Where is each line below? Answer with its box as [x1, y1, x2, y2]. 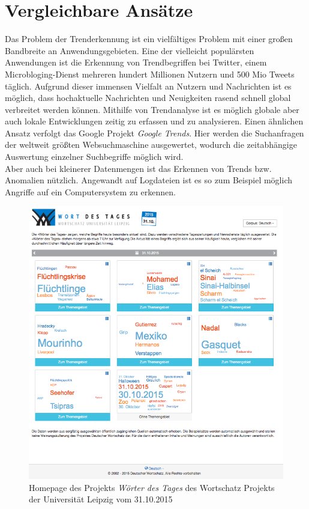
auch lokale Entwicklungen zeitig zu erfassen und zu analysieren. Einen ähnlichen [5, 115, 304, 127]
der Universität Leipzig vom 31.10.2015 [29, 493, 173, 505]
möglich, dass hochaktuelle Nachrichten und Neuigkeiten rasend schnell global [5, 91, 291, 104]
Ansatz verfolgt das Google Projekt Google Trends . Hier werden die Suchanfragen [5, 126, 304, 139]
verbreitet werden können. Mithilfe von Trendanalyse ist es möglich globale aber [5, 103, 299, 115]
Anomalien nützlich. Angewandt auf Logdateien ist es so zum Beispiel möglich [5, 174, 292, 186]
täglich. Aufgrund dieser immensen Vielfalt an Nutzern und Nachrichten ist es [5, 79, 292, 92]
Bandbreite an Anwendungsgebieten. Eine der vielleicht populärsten [5, 44, 254, 56]
